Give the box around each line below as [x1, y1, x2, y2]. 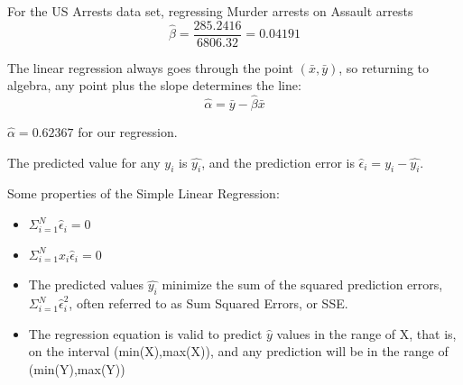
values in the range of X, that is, [276, 324, 457, 343]
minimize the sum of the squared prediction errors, [162, 275, 443, 294]
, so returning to [338, 58, 430, 77]
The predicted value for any [7, 152, 161, 171]
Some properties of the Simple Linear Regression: [7, 184, 280, 203]
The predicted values [28, 275, 144, 294]
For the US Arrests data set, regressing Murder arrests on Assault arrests [7, 2, 413, 20]
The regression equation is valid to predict [28, 324, 263, 343]
